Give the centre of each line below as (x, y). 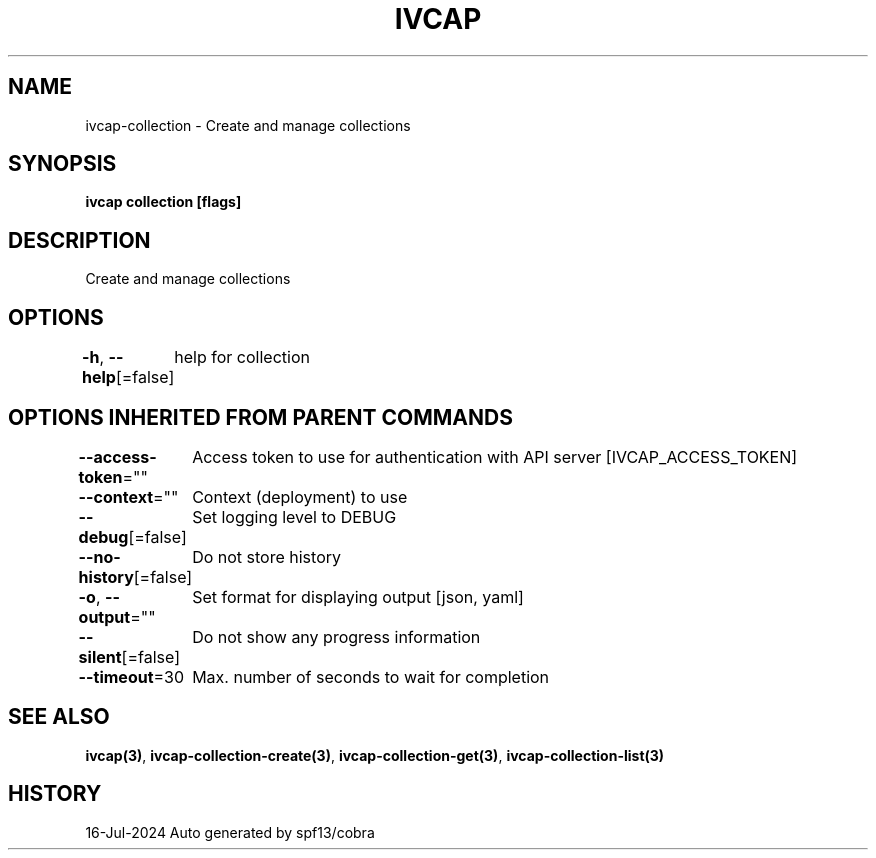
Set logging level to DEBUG (294, 516)
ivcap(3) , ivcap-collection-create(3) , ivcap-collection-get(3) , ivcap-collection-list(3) (375, 755)
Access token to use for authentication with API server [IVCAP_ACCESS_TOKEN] (495, 456)
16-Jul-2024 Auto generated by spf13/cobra (230, 832)
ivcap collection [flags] (163, 202)
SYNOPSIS (62, 164)
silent (100, 656)
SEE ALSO (59, 717)
